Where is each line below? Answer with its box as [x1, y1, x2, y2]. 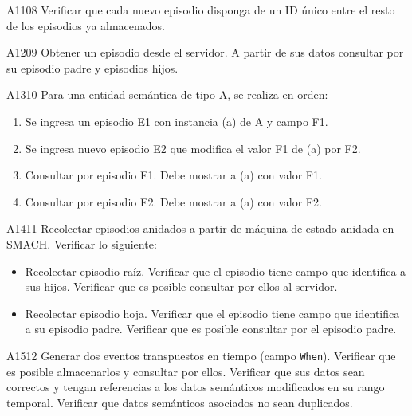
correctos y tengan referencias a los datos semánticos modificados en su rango [6, 379, 385, 395]
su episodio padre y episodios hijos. [6, 59, 179, 76]
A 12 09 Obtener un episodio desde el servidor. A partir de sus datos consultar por [6, 44, 404, 61]
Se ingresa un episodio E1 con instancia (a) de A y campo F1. [25, 112, 328, 129]
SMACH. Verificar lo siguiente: [6, 235, 157, 252]
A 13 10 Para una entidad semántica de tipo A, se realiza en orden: [6, 86, 328, 103]
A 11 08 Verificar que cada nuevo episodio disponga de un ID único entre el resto [6, 2, 395, 18]
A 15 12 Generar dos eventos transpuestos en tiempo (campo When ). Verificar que [6, 347, 396, 363]
